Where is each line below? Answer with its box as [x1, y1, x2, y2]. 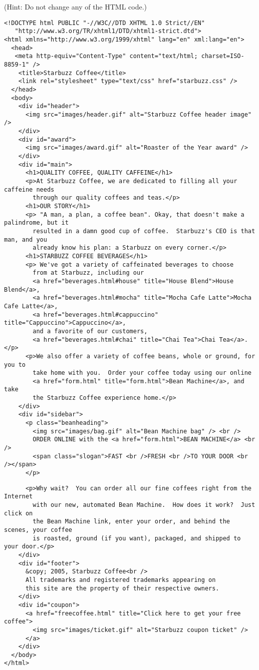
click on [4, 509, 33, 517]
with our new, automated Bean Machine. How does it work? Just [33, 501, 255, 508]
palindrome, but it [4, 219, 69, 227]
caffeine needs [4, 186, 55, 193]
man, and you [4, 236, 47, 243]
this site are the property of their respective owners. [25, 584, 219, 592]
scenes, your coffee [4, 526, 73, 533]
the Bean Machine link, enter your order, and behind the [33, 518, 230, 525]
